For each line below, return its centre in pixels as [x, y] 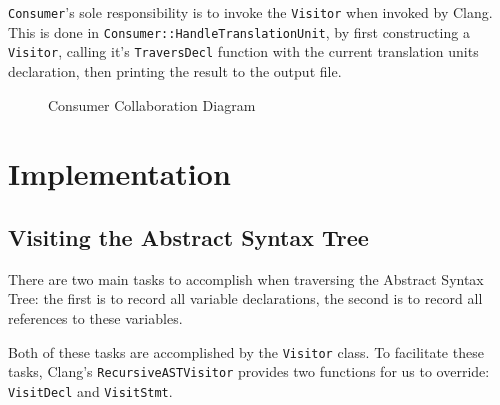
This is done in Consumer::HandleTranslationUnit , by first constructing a [239, 31]
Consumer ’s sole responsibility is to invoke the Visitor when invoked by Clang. [250, 12]
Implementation [119, 173]
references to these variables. [95, 317]
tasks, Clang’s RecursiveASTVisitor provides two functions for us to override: [249, 371]
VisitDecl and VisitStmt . [90, 390]
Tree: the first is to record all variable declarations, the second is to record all [245, 298]
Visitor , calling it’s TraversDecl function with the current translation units [243, 51]
